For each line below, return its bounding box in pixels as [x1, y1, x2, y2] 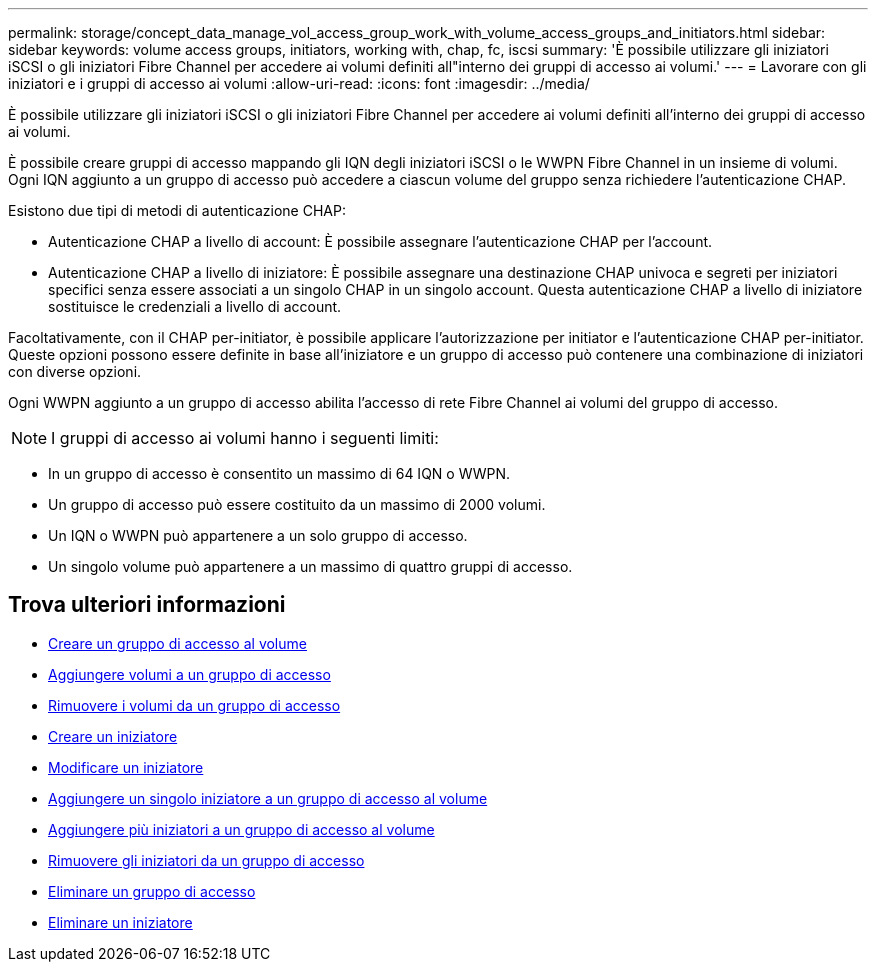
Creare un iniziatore [48, 727, 178, 745]
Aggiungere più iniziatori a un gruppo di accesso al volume [48, 820, 435, 838]
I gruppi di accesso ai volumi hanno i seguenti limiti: [51, 428, 439, 448]
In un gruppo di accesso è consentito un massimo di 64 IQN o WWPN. [48, 465, 511, 482]
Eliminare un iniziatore [48, 913, 193, 931]
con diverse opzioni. [8, 363, 142, 380]
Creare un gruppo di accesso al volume [48, 634, 307, 652]
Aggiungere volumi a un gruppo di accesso [48, 665, 331, 683]
